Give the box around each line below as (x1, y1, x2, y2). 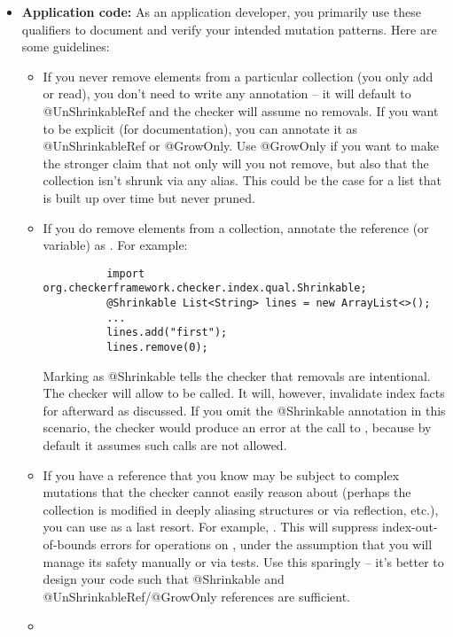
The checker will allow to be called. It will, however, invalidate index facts (43, 384, 445, 402)
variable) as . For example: (43, 236, 188, 254)
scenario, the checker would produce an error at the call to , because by (43, 418, 432, 437)
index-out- (382, 517, 438, 536)
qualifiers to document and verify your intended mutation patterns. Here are (21, 19, 437, 38)
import (106, 267, 145, 280)
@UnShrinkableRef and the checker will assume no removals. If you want (43, 101, 439, 120)
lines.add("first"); (106, 326, 228, 339)
